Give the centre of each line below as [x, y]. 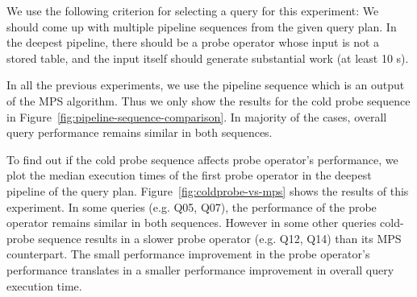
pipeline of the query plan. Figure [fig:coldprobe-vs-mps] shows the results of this [208, 190]
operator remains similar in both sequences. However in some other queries [192, 223]
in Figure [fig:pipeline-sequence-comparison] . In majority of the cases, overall [197, 116]
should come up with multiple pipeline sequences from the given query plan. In [202, 26]
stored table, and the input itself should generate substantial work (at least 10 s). [208, 58]
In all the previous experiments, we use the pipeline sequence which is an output [206, 85]
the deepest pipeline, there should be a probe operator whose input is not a [193, 42]
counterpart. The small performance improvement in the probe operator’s [188, 254]
